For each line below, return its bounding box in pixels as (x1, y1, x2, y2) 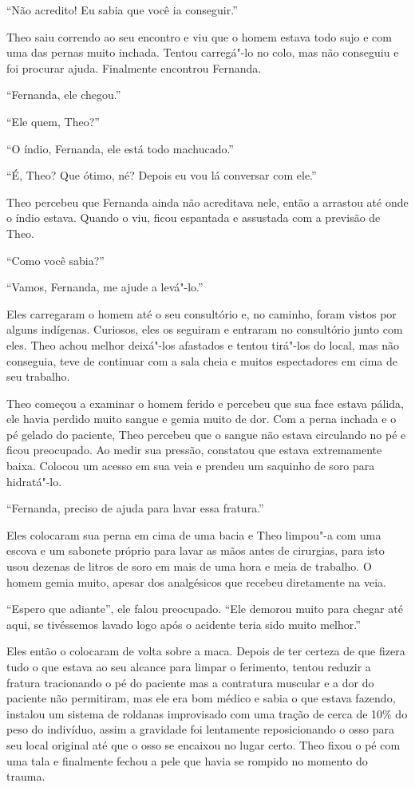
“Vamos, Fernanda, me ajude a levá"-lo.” (6, 279, 204, 295)
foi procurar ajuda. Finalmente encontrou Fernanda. (6, 59, 262, 76)
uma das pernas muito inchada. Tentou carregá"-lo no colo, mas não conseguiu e (6, 44, 399, 61)
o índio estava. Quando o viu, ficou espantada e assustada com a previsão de (6, 209, 381, 226)
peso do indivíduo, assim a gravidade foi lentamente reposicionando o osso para (6, 721, 394, 738)
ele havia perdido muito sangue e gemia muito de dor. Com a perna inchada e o (6, 410, 397, 427)
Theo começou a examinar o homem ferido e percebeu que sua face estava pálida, (6, 394, 404, 411)
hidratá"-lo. (6, 473, 62, 489)
